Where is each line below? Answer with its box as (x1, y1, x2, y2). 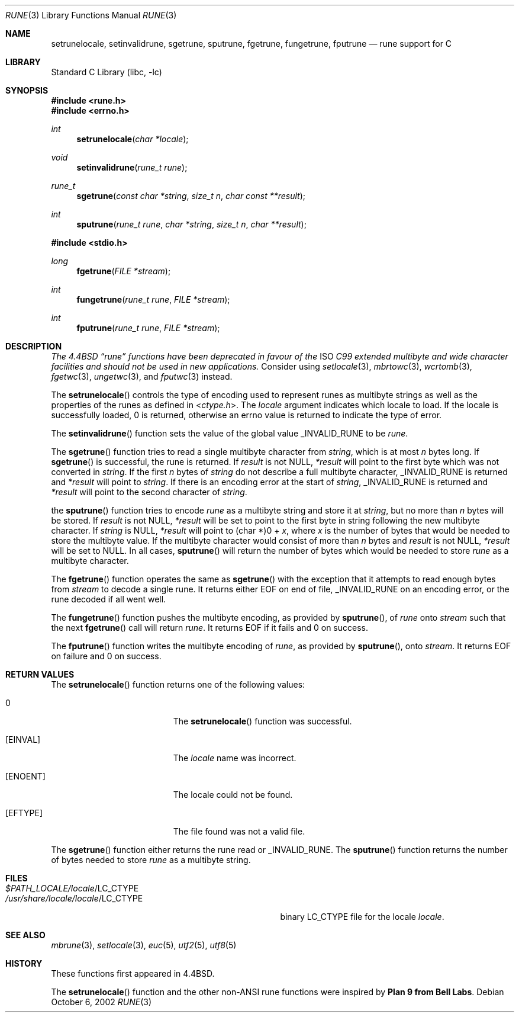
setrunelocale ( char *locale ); (76, 134, 189, 144)
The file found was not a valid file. (173, 826, 305, 836)
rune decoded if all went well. (51, 594, 166, 604)
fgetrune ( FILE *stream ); (76, 266, 171, 276)
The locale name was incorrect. (173, 753, 296, 763)
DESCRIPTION (5, 341, 62, 351)
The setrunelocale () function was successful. (173, 716, 352, 726)
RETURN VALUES (5, 669, 75, 679)
